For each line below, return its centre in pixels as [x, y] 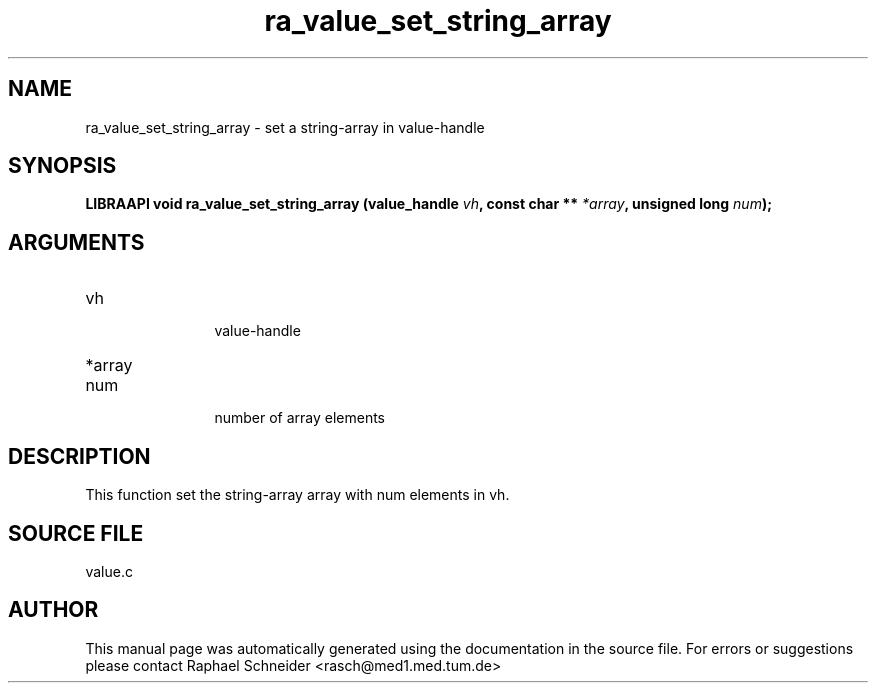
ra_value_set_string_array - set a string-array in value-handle [285, 127]
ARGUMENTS [76, 242]
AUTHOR [53, 610]
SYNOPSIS [62, 166]
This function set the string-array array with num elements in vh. [297, 495]
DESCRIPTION [79, 456]
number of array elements [299, 418]
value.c [109, 571]
